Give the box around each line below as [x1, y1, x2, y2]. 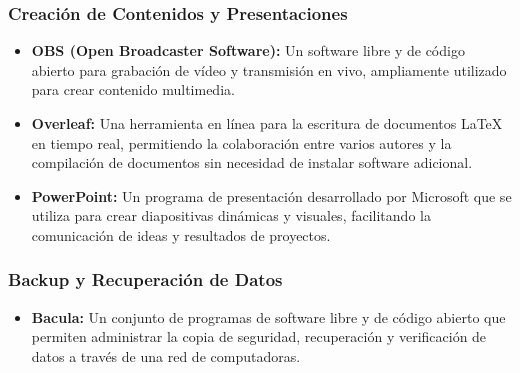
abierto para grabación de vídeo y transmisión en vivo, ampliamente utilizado [31, 59, 507, 80]
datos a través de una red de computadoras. [31, 345, 301, 366]
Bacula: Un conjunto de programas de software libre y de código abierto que [31, 306, 506, 327]
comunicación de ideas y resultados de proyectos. [31, 224, 331, 245]
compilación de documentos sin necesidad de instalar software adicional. [31, 152, 473, 173]
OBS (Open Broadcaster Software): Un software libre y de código [31, 40, 465, 61]
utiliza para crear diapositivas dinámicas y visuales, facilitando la [31, 205, 431, 226]
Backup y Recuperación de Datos [8, 267, 283, 292]
